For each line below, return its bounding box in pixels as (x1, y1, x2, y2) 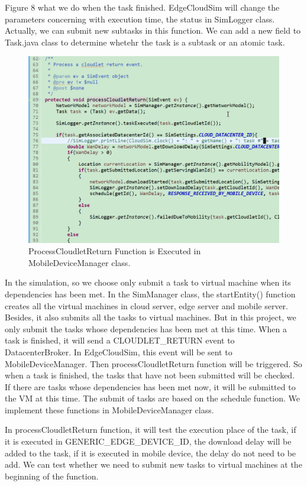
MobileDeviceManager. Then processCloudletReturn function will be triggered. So (5, 357, 302, 370)
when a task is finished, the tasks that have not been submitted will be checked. (5, 369, 295, 381)
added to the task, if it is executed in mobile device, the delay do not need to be (5, 446, 296, 459)
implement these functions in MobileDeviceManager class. (5, 403, 214, 416)
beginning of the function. (5, 469, 99, 482)
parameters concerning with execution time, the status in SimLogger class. (5, 12, 275, 25)
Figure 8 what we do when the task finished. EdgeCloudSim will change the (5, 1, 280, 13)
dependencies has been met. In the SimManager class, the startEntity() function (5, 287, 296, 300)
